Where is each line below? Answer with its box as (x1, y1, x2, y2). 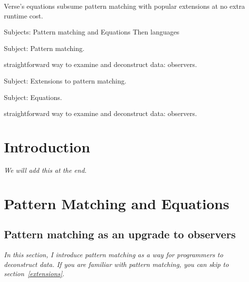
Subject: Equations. (4, 92, 62, 102)
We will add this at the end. (4, 165, 87, 175)
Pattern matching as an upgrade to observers (4, 227, 236, 242)
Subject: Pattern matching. (4, 43, 84, 53)
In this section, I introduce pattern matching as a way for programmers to (4, 249, 223, 260)
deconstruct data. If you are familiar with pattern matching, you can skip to (4, 259, 229, 269)
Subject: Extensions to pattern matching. (4, 75, 127, 85)
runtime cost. (4, 10, 43, 20)
